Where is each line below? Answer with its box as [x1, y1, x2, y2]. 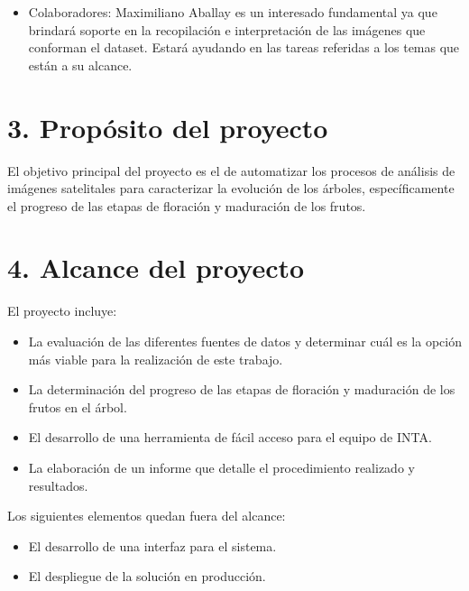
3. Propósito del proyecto [7, 108, 328, 145]
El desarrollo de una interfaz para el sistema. [28, 536, 277, 555]
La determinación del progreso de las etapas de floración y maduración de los [28, 380, 455, 399]
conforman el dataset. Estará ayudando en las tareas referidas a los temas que [28, 38, 460, 57]
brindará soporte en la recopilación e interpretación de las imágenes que [28, 20, 426, 39]
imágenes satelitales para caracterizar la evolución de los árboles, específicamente [7, 179, 455, 198]
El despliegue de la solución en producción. [28, 567, 266, 586]
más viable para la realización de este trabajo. [28, 349, 283, 368]
